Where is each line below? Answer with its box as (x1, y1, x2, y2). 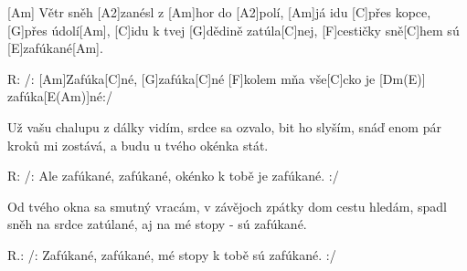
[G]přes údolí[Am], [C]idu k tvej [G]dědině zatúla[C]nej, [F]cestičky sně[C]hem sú (7, 20, 460, 39)
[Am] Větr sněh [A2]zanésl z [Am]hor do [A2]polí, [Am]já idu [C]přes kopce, (7, 3, 431, 21)
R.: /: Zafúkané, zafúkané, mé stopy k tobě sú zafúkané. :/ (7, 245, 336, 264)
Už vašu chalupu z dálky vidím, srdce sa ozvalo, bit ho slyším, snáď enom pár (7, 117, 441, 136)
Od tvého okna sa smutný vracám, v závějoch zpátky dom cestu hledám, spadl (7, 196, 447, 215)
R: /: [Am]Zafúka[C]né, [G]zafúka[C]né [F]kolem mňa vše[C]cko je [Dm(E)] (7, 68, 426, 88)
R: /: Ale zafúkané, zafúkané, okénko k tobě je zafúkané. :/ (7, 166, 339, 185)
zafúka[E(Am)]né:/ (7, 87, 112, 106)
